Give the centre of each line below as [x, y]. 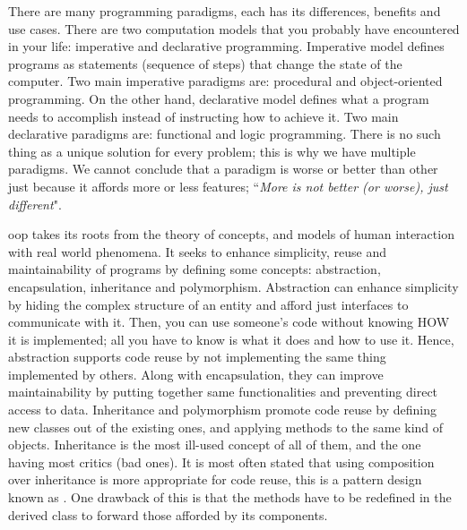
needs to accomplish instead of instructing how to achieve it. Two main [203, 116]
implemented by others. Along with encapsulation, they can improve [196, 374]
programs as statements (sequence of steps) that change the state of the [205, 63]
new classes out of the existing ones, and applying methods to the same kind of [226, 427]
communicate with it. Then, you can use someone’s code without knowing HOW [229, 322]
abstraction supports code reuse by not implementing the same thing [197, 357]
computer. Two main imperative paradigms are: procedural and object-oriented [225, 81]
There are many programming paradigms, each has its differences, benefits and [225, 11]
